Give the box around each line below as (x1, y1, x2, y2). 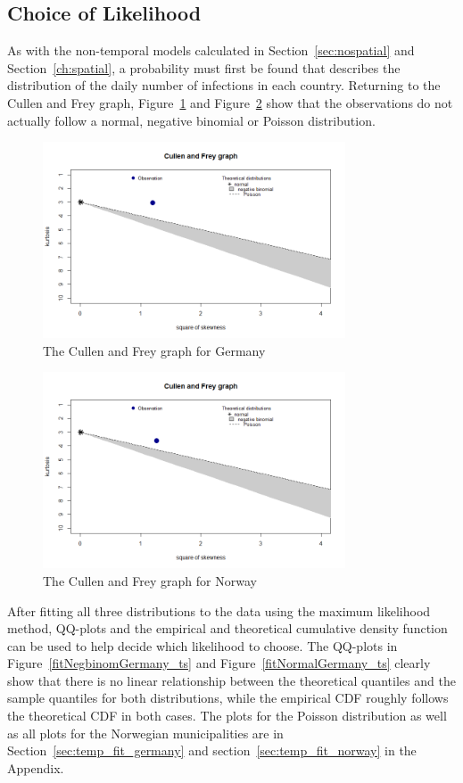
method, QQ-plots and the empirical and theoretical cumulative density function (7, 619, 448, 638)
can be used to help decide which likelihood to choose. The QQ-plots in (7, 636, 398, 655)
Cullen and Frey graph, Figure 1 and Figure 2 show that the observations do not (7, 93, 453, 111)
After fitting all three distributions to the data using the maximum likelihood (7, 601, 431, 620)
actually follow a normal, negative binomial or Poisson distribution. (7, 111, 376, 129)
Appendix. (7, 758, 64, 777)
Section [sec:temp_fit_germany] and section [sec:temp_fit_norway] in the (7, 741, 417, 760)
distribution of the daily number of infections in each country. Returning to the (7, 76, 441, 95)
